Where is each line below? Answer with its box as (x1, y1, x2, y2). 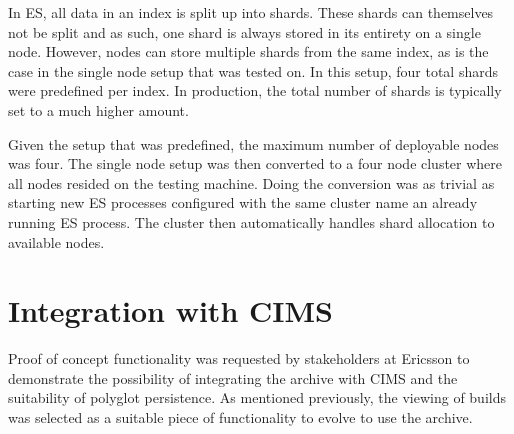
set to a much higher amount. (8, 99, 189, 120)
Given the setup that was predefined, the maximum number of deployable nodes (8, 133, 499, 154)
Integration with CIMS (8, 290, 333, 331)
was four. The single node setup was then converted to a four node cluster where (8, 153, 503, 174)
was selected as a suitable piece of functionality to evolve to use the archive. (8, 407, 473, 428)
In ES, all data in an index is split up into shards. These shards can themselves (8, 2, 494, 22)
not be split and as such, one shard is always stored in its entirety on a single (8, 21, 481, 42)
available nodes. (8, 231, 105, 252)
